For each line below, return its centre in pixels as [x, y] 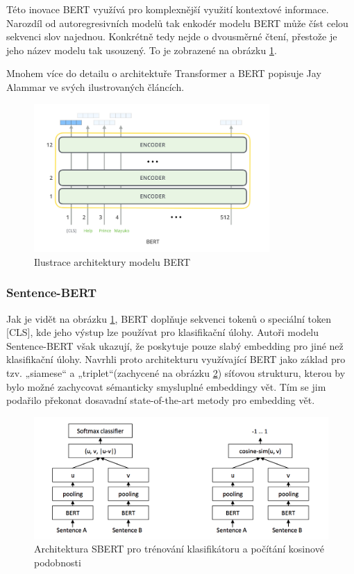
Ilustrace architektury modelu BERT [112, 261]
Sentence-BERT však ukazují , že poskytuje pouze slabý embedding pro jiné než [175, 345]
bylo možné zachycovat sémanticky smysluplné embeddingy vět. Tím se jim [166, 386]
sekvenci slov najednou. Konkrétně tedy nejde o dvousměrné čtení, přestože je [172, 36]
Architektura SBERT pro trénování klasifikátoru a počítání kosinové [179, 549]
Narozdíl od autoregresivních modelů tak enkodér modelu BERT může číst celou [177, 23]
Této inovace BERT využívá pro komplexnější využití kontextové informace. [168, 9]
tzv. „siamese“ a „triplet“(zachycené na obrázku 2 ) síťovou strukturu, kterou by [176, 372]
